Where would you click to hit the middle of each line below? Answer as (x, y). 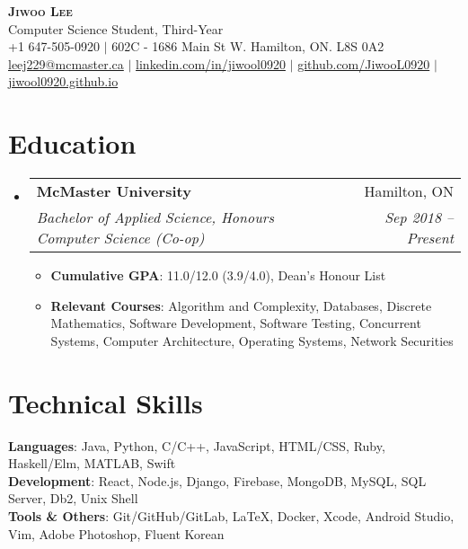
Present (430, 238)
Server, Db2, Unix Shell (73, 498)
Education (72, 143)
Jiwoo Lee (40, 11)
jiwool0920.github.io (63, 81)
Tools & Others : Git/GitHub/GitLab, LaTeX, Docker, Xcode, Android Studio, (231, 515)
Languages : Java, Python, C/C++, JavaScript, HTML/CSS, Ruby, (197, 445)
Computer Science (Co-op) (120, 238)
